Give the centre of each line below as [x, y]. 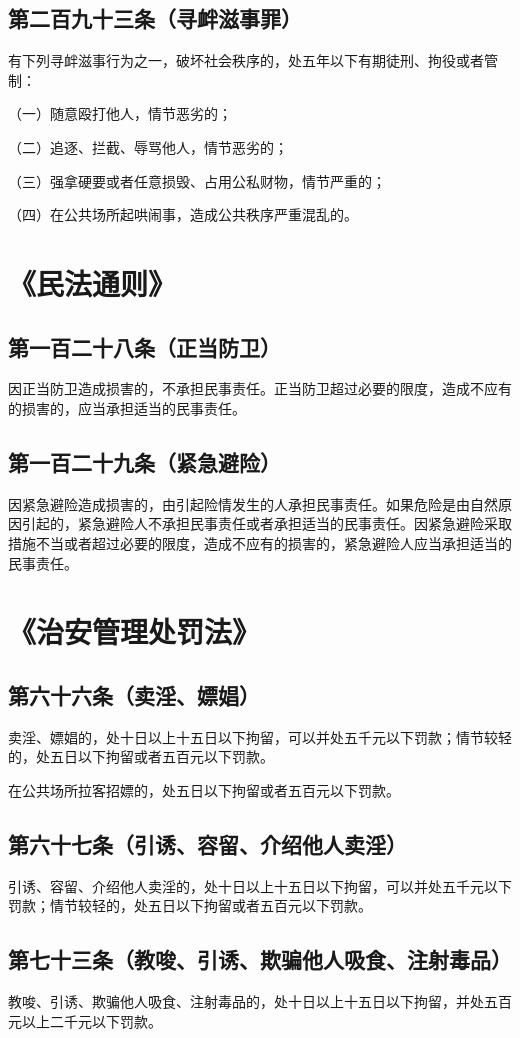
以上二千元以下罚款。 [91, 1020]
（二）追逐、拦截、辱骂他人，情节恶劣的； [148, 146]
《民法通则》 [92, 282]
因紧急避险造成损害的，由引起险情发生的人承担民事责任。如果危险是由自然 [253, 503]
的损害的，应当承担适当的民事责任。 [127, 407]
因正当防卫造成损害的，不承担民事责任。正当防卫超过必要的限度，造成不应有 [260, 388]
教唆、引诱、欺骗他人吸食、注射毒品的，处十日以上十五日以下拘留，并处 [246, 1001]
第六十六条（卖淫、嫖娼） [134, 694]
